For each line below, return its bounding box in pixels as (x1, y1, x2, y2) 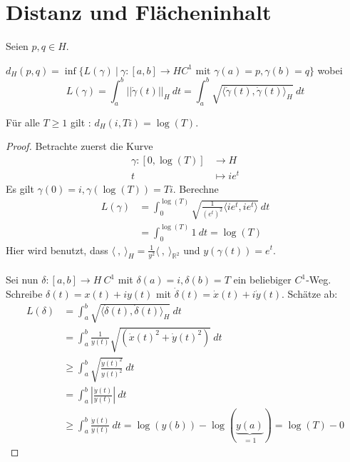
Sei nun (6, 272, 38, 287)
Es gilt (6, 181, 34, 196)
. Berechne (173, 181, 219, 196)
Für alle (6, 114, 40, 129)
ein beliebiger (233, 272, 292, 287)
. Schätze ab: (282, 286, 338, 301)
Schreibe (6, 286, 43, 301)
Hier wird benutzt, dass (6, 242, 108, 257)
